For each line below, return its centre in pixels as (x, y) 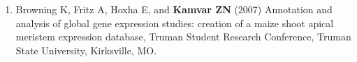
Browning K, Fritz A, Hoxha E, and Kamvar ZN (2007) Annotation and (174, 9)
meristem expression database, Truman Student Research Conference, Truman (183, 37)
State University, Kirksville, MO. (86, 50)
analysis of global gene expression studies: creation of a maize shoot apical (175, 23)
